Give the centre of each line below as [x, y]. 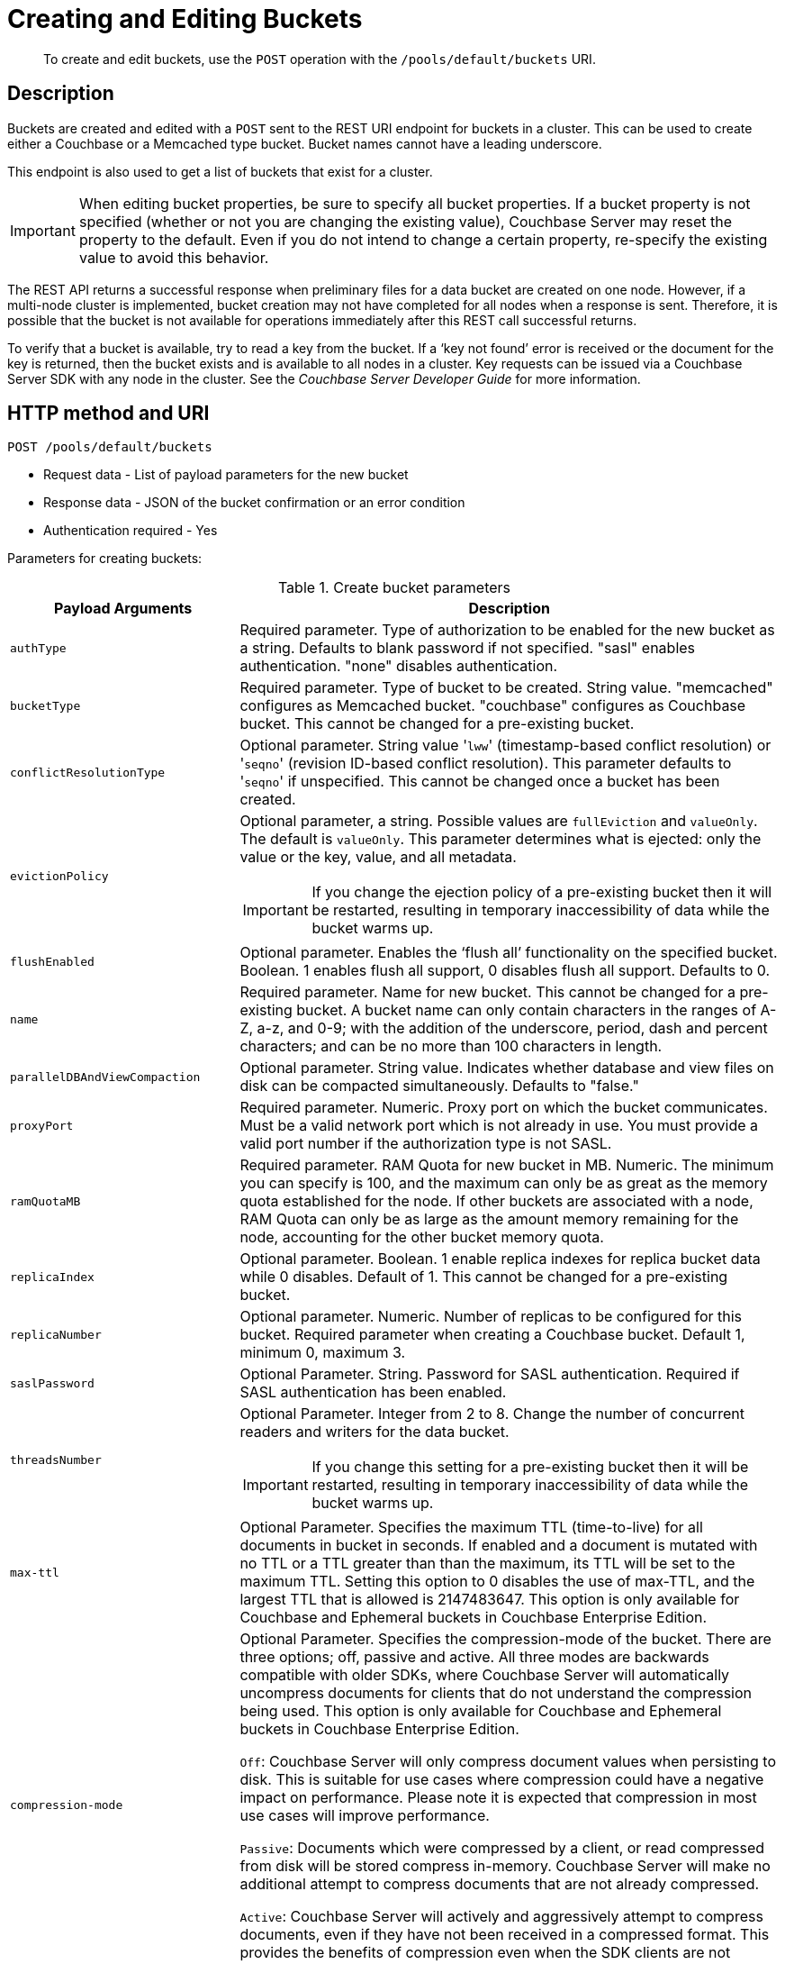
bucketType [45, 705]
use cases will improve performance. [365, 1816]
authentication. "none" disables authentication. [399, 666]
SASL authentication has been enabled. [373, 1392]
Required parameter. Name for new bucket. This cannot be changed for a [487, 992]
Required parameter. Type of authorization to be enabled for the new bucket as [507, 630]
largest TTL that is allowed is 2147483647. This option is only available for [490, 1600]
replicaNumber [56, 1334]
